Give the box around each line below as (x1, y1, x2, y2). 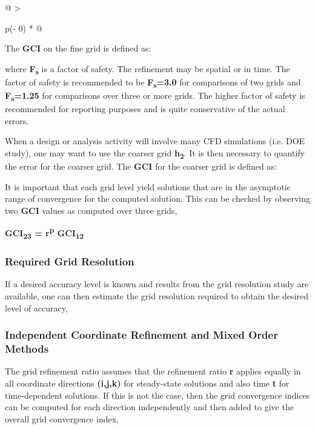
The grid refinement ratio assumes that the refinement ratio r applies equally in (5, 365, 301, 377)
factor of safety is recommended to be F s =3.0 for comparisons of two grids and (5, 75, 301, 90)
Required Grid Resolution (5, 254, 134, 269)
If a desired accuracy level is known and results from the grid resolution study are (5, 278, 309, 290)
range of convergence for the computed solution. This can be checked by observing (5, 192, 310, 205)
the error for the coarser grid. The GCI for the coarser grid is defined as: (5, 160, 277, 173)
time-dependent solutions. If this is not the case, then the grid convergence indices (5, 388, 310, 401)
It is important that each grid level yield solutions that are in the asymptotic (5, 180, 291, 193)
